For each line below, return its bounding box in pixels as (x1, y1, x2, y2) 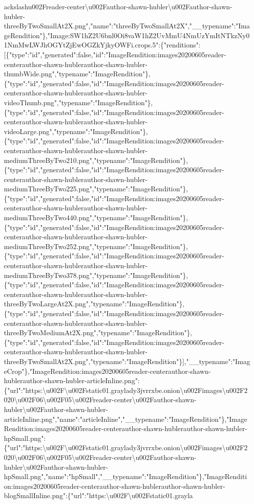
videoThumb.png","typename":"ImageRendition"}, (4, 97, 153, 107)
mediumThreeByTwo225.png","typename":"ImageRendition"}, (4, 183, 188, 194)
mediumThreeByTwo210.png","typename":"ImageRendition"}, (4, 155, 188, 165)
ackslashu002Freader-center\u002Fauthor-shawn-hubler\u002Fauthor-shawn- (4, 1, 233, 11)
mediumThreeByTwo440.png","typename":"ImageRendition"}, (4, 212, 188, 223)
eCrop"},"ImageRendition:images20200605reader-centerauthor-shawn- (4, 366, 211, 376)
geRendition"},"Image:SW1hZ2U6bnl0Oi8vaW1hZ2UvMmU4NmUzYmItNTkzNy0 (4, 30, 250, 40)
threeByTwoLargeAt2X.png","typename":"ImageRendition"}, (4, 298, 185, 309)
